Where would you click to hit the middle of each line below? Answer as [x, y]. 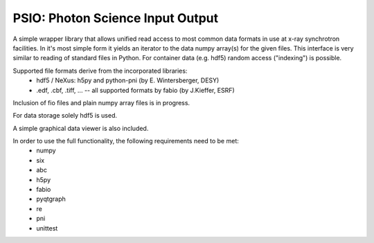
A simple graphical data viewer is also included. [81, 128]
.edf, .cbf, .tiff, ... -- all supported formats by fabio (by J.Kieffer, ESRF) [135, 90]
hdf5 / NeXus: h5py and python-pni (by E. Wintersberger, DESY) [128, 80]
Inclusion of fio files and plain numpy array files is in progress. [101, 102]
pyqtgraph [51, 199]
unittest [47, 228]
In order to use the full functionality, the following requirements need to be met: [126, 141]
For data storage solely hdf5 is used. [65, 116]
